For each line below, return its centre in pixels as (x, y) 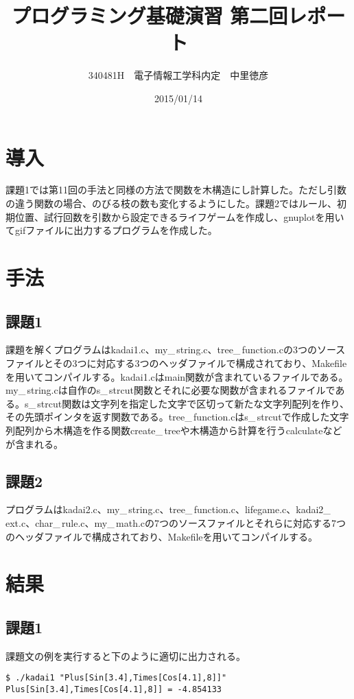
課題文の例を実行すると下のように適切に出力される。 (126, 655)
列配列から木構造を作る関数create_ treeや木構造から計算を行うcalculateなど (174, 430)
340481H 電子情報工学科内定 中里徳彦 (178, 75)
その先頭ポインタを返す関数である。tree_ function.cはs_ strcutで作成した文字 (177, 417)
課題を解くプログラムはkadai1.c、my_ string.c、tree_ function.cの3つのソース (176, 349)
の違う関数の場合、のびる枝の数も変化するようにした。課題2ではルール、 (171, 203)
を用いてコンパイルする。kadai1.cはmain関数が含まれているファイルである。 (177, 376)
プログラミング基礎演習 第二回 (150, 15)
